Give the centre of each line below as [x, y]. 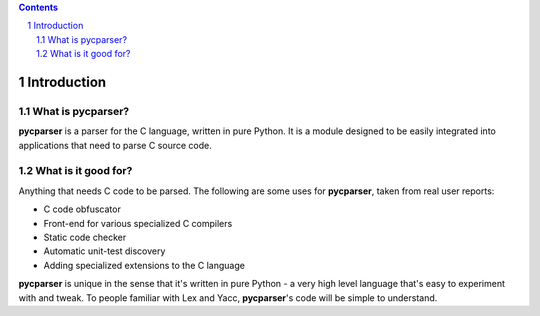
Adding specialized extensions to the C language [144, 265]
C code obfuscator [82, 209]
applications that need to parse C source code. [115, 145]
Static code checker [85, 237]
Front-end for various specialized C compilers [138, 223]
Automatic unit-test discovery [104, 251]
